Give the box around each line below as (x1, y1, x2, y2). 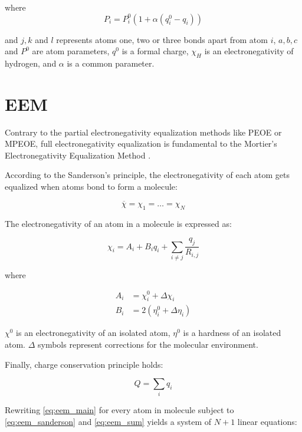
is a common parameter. (67, 57, 155, 69)
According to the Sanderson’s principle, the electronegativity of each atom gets (5, 169, 290, 181)
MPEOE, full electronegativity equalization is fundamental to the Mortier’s (5, 137, 277, 150)
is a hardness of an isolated (183, 327, 281, 339)
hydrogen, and (5, 57, 57, 69)
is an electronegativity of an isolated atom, (16, 327, 170, 339)
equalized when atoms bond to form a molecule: (5, 180, 178, 193)
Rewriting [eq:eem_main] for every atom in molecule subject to (5, 404, 234, 416)
